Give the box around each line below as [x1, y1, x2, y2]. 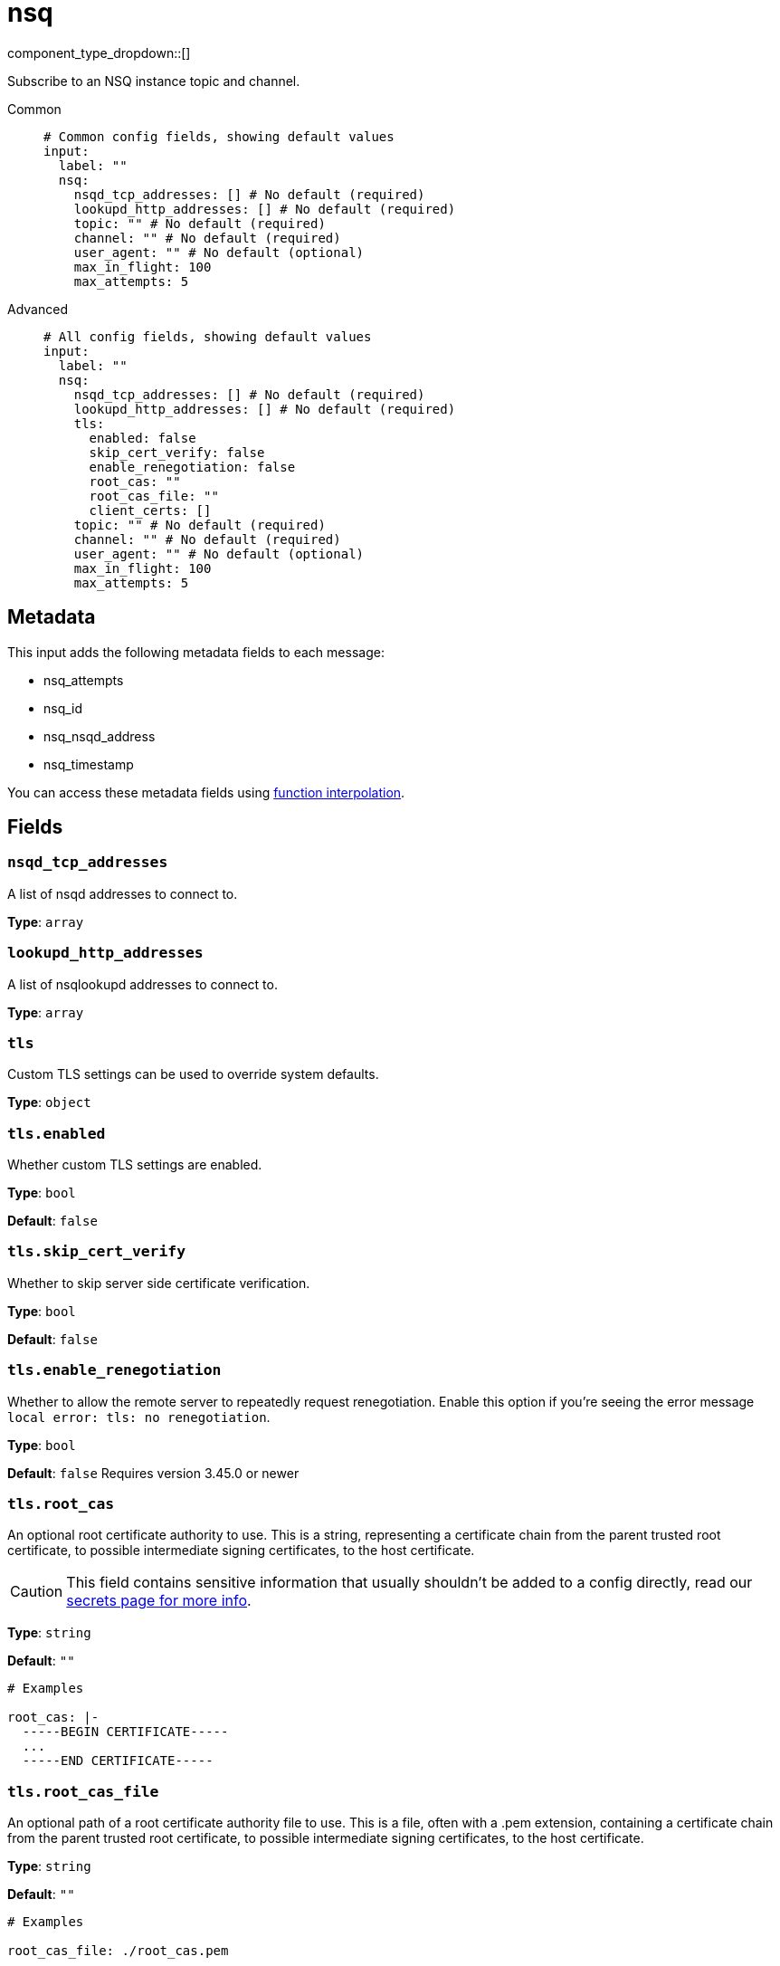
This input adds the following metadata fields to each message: [7, 644, 385, 660]
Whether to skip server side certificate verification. [7, 1274, 310, 1291]
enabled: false [89, 430, 196, 445]
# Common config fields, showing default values [43, 129, 395, 144]
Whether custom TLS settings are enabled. [7, 1157, 262, 1173]
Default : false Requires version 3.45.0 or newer [7, 1465, 300, 1481]
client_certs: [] [89, 502, 212, 518]
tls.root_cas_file [7, 1782, 159, 1800]
